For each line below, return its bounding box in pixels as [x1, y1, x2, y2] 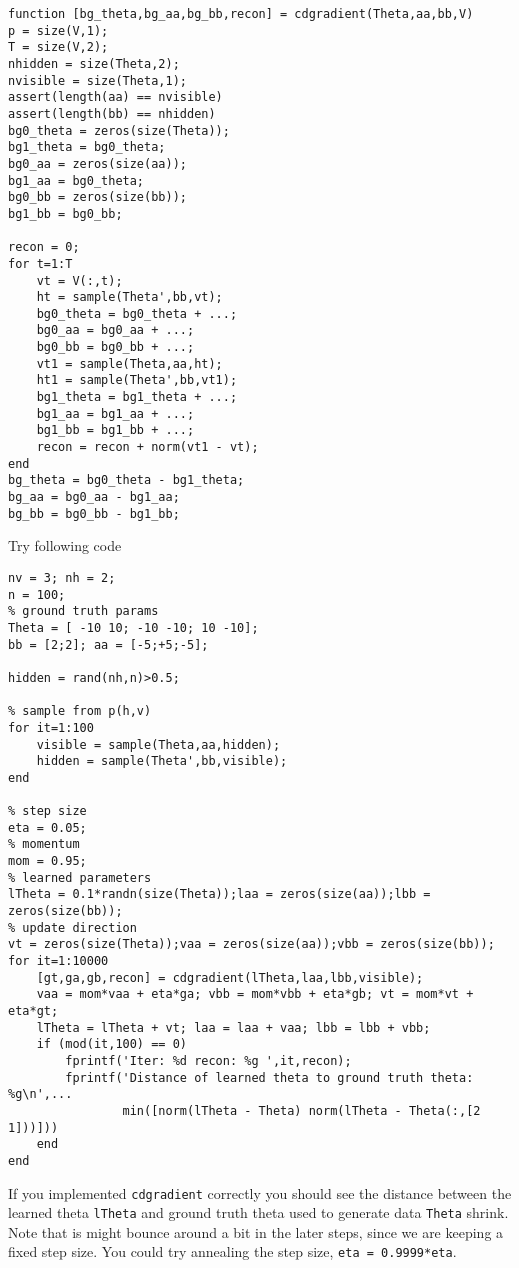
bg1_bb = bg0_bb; [8, 206, 123, 221]
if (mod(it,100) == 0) [36, 1037, 187, 1052]
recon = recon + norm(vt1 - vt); [36, 440, 259, 455]
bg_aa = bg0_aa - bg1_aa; [8, 490, 180, 505]
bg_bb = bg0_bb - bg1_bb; [8, 506, 180, 521]
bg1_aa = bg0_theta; [8, 173, 145, 188]
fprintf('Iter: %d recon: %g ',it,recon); [65, 1053, 352, 1068]
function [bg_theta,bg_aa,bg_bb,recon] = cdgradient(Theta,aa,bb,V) [8, 7, 474, 21]
